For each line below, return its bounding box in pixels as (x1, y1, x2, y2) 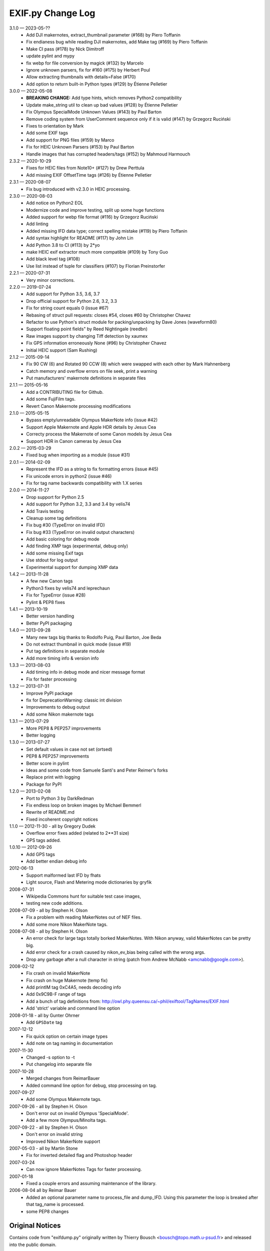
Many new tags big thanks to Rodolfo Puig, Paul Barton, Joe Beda (26, 634, 161, 640)
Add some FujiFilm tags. (26, 396, 76, 402)
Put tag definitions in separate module (26, 648, 105, 654)
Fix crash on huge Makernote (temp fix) (26, 977, 108, 983)
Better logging (26, 732, 55, 738)
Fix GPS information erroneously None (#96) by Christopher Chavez (26, 340, 167, 346)
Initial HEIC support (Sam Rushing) (26, 347, 97, 353)
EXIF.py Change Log (9, 8, 95, 19)
